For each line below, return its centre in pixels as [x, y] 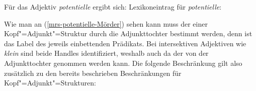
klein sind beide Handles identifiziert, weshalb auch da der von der [106, 53]
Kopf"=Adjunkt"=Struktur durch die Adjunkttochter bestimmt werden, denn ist [128, 33]
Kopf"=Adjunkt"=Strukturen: [50, 83]
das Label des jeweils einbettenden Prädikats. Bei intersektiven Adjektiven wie [125, 43]
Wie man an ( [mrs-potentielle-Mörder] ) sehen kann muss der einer [106, 23]
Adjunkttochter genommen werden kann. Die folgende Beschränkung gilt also [123, 63]
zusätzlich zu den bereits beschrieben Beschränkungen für [93, 73]
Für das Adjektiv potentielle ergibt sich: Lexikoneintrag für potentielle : [113, 7]
